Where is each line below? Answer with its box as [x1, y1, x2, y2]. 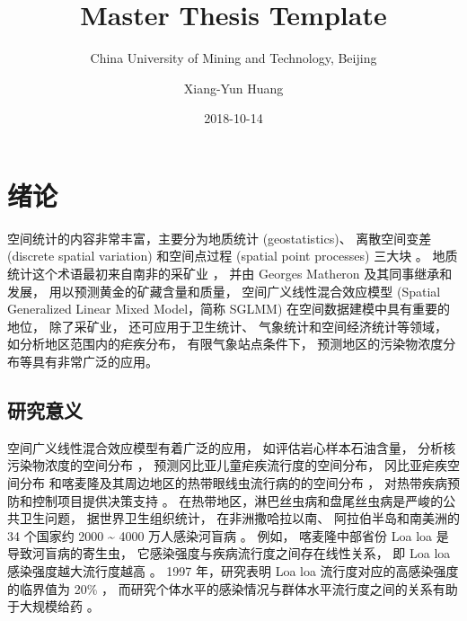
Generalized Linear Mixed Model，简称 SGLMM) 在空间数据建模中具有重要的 [7, 299, 451, 318]
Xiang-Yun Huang [183, 78, 284, 97]
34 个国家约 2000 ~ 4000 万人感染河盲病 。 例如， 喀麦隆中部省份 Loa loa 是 [7, 526, 449, 545]
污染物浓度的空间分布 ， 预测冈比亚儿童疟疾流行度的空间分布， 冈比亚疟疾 [7, 456, 447, 475]
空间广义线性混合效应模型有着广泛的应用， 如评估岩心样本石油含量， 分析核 [7, 438, 456, 457]
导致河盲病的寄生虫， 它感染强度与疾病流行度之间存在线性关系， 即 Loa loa [7, 544, 451, 563]
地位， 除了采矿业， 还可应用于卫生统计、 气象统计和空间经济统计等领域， [7, 316, 447, 335]
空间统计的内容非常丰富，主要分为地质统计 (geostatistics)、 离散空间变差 [7, 228, 432, 247]
